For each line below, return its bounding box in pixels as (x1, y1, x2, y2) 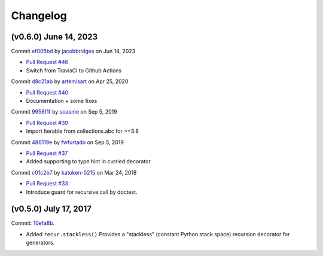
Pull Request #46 (26, 59, 69, 66)
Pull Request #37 (26, 150, 68, 157)
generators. (26, 239, 55, 246)
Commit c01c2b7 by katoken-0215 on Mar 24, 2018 (11, 169, 137, 176)
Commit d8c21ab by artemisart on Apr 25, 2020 (11, 78, 129, 85)
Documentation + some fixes (26, 97, 97, 105)
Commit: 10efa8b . (11, 220, 55, 227)
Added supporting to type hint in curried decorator (26, 158, 151, 165)
